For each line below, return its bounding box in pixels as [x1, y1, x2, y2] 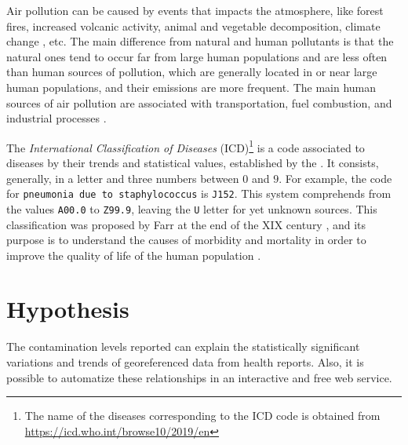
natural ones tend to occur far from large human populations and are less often [6, 48, 388, 64]
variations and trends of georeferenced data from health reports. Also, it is [6, 354, 364, 370]
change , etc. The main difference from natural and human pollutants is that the [6, 33, 394, 49]
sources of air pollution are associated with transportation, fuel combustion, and [6, 94, 392, 111]
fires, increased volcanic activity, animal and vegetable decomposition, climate [6, 17, 381, 34]
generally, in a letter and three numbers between [6, 170, 239, 186]
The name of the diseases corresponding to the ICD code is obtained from [24, 407, 381, 424]
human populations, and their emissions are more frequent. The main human [6, 78, 377, 95]
